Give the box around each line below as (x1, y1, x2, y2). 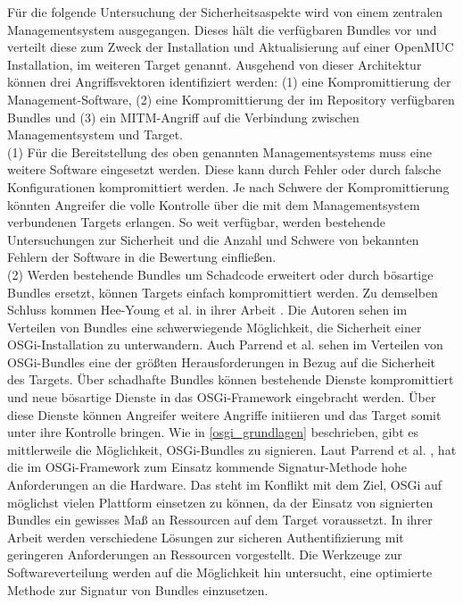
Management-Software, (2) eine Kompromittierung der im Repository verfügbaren (7, 89, 455, 108)
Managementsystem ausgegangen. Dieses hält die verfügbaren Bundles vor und (7, 20, 437, 38)
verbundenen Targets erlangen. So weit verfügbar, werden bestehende (7, 213, 385, 231)
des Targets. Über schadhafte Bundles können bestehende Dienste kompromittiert (7, 370, 454, 389)
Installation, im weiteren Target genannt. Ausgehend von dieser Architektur (7, 55, 422, 73)
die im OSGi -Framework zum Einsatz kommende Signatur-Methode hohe (7, 458, 407, 476)
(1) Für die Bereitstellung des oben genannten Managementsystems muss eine (7, 142, 432, 161)
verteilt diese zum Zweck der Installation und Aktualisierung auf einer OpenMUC (7, 38, 454, 56)
